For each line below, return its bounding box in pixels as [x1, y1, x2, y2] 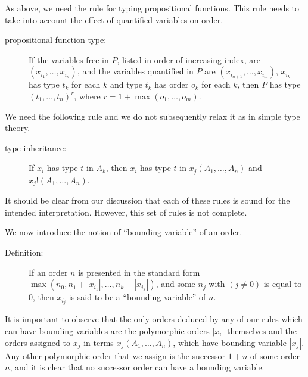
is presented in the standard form [78, 266, 200, 278]
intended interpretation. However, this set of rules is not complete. [5, 205, 247, 218]
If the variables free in [29, 53, 109, 66]
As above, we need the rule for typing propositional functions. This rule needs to [5, 2, 300, 14]
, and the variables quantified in [77, 65, 194, 77]
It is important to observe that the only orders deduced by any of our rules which [5, 313, 303, 325]
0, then [29, 291, 54, 303]
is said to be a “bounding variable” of [69, 291, 206, 303]
